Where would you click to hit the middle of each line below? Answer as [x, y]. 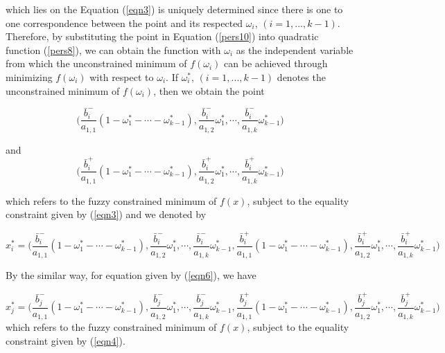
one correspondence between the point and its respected [124, 22]
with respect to [122, 76]
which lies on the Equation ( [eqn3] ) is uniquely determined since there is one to [174, 9]
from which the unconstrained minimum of [96, 63]
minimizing [29, 76]
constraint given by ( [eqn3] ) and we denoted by [106, 214]
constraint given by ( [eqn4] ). [66, 340]
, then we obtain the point [209, 90]
